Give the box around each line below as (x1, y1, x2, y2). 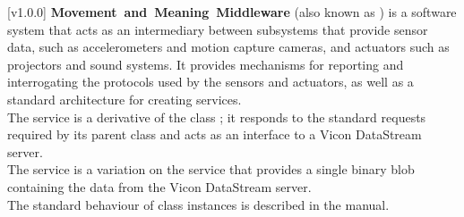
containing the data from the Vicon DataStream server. (7, 177, 312, 196)
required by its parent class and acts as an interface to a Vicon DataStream (7, 125, 422, 144)
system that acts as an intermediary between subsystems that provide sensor (7, 20, 428, 38)
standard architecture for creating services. (7, 89, 242, 108)
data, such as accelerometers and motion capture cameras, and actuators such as (7, 38, 450, 56)
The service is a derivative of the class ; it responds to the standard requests (7, 107, 426, 126)
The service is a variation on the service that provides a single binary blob (7, 160, 415, 179)
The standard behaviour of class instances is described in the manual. (7, 195, 390, 213)
